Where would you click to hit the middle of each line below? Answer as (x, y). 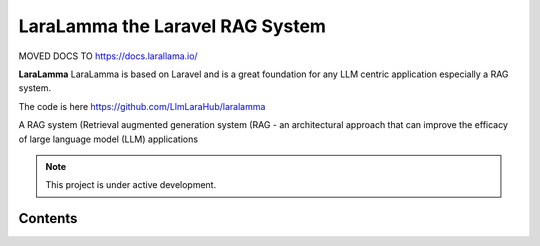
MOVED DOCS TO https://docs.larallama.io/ (108, 56)
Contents (48, 218)
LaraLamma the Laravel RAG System (172, 26)
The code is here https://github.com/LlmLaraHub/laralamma (142, 106)
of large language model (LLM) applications (108, 139)
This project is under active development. (131, 185)
